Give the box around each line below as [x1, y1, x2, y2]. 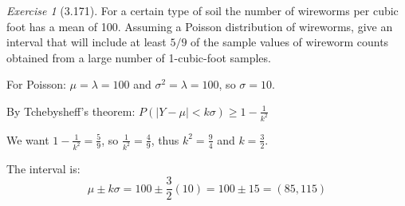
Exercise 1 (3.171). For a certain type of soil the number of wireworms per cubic [6, 2, 399, 18]
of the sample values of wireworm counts [191, 34, 389, 50]
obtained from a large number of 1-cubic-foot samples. [6, 49, 271, 65]
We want [6, 131, 49, 148]
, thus [151, 131, 179, 148]
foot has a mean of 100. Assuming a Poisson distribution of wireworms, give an [6, 18, 393, 34]
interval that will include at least [6, 34, 167, 50]
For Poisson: [6, 76, 66, 93]
